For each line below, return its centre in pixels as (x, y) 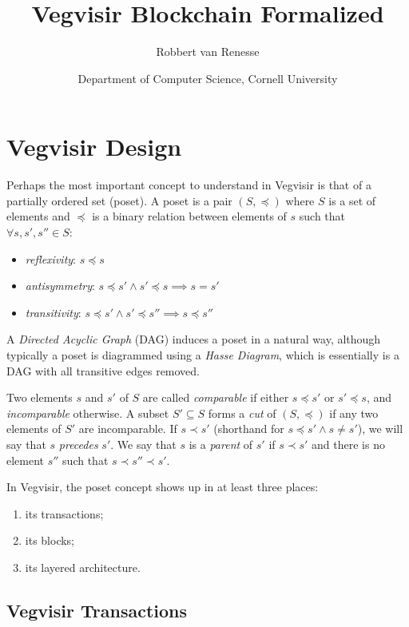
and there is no (348, 444)
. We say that (143, 444)
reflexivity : (50, 258)
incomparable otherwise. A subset (88, 413)
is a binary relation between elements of (189, 216)
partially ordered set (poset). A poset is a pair (119, 200)
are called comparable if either (216, 397)
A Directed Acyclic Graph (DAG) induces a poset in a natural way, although (194, 339)
